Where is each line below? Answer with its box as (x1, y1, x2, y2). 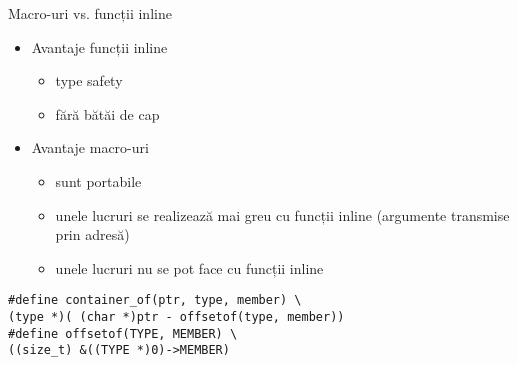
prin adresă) (55, 224, 130, 245)
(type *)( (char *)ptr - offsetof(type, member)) (8, 310, 345, 324)
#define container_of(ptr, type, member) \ (8, 293, 302, 308)
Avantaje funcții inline (31, 36, 168, 57)
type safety (55, 70, 123, 91)
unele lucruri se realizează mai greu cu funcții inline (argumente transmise (55, 204, 510, 225)
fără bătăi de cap (55, 103, 160, 124)
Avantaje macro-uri (31, 137, 149, 158)
